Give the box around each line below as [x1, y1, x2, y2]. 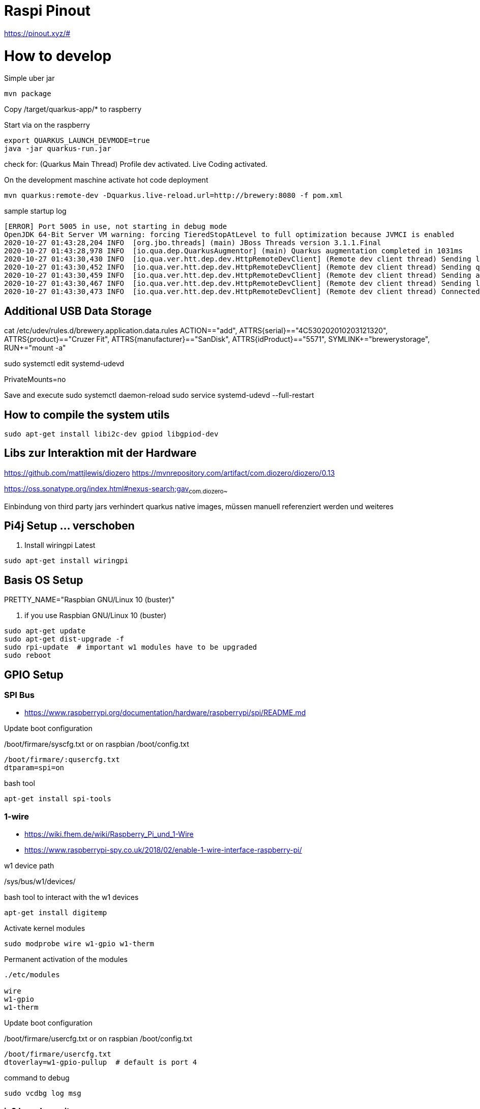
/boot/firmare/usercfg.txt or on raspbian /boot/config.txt [4, 1034, 193, 1043]
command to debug [4, 1073, 70, 1083]
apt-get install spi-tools [4, 795, 111, 803]
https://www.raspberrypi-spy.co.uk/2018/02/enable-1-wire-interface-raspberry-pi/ [24, 845, 302, 855]
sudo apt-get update [4, 627, 86, 635]
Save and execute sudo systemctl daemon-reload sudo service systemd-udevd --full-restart [4, 391, 314, 400]
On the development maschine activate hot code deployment [4, 176, 208, 185]
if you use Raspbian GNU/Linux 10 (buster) [24, 611, 167, 620]
